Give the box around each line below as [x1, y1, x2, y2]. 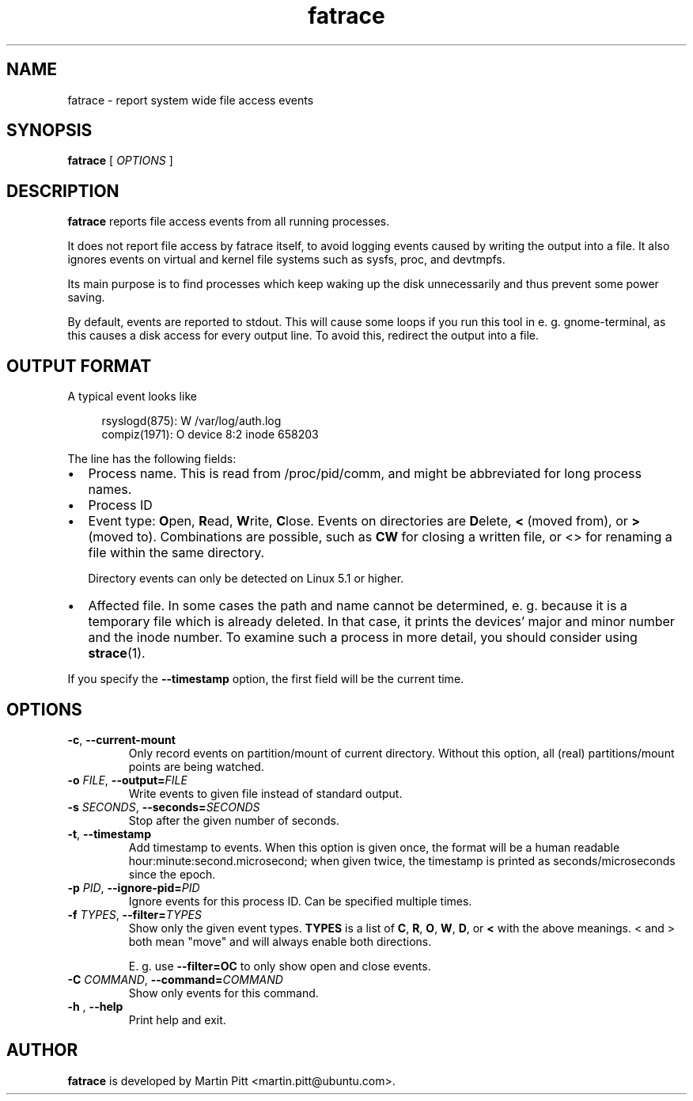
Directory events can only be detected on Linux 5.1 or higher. [88, 571, 404, 586]
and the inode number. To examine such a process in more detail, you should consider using [88, 629, 638, 646]
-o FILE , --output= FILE [67, 773, 187, 787]
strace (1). [88, 645, 146, 662]
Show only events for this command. [128, 985, 319, 1000]
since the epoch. [128, 867, 216, 881]
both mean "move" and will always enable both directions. [128, 934, 432, 948]
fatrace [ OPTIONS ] [67, 154, 173, 168]
